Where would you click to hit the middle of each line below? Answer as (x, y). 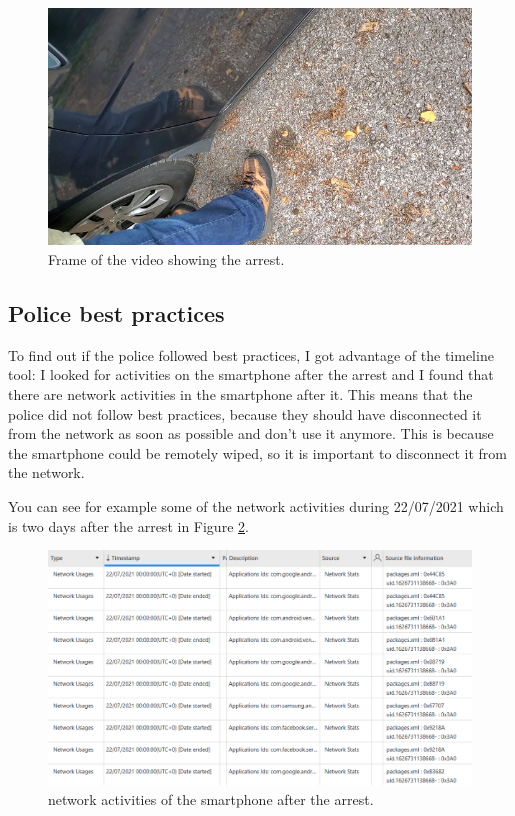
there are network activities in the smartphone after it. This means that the (240, 394)
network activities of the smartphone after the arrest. (211, 798)
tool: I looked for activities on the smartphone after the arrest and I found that (251, 374)
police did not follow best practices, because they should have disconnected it (245, 413)
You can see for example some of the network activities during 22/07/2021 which (256, 506)
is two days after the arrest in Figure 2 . (128, 525)
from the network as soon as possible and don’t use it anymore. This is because (251, 433)
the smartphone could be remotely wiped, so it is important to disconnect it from (258, 452)
